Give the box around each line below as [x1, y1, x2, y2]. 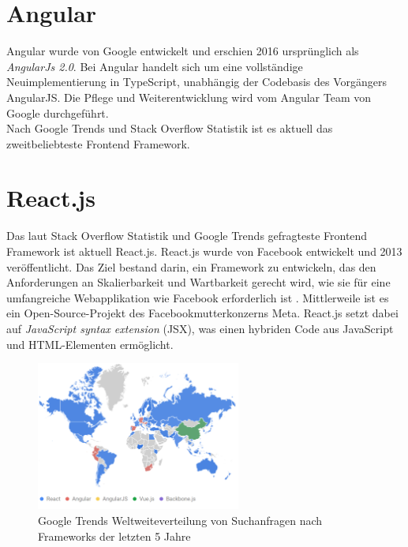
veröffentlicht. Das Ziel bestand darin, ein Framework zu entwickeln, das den [6, 258, 376, 275]
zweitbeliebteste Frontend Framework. [6, 135, 190, 152]
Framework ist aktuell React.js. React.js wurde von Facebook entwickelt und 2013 [6, 243, 402, 259]
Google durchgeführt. [6, 104, 109, 121]
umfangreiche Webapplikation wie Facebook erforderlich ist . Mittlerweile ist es [6, 289, 389, 305]
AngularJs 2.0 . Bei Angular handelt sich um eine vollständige [6, 58, 303, 74]
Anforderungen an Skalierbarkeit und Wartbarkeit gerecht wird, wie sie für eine [6, 274, 391, 290]
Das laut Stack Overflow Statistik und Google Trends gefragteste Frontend [6, 227, 368, 244]
